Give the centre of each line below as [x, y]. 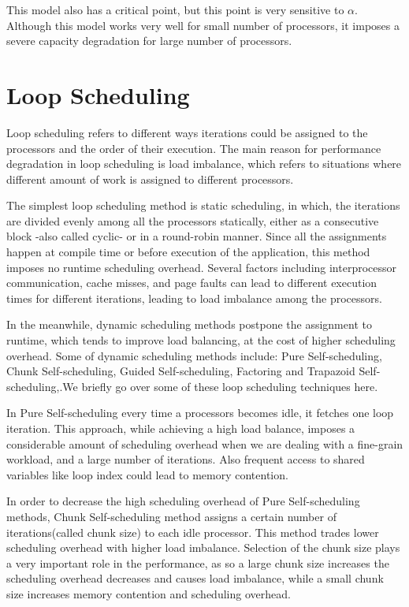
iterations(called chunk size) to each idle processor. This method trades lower [193, 532]
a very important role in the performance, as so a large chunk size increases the [198, 562]
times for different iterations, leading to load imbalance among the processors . [194, 298]
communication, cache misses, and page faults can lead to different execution [192, 283]
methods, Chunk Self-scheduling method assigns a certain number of [171, 516]
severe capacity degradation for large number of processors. [149, 41]
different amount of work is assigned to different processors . [150, 179]
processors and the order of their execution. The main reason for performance [194, 148]
